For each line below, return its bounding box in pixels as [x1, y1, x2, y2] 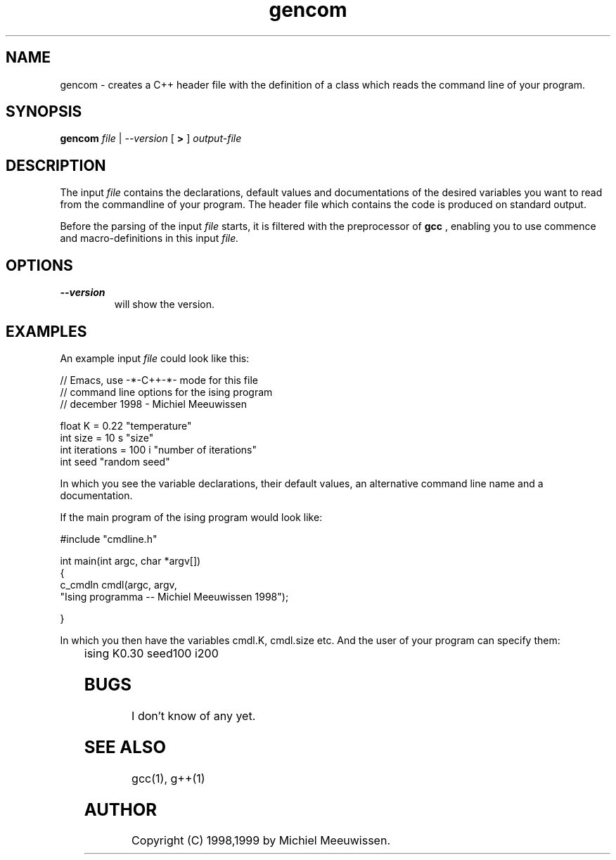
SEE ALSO [84, 736, 167, 757]
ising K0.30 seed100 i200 [84, 646, 219, 660]
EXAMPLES [6, 322, 87, 340]
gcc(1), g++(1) [131, 771, 205, 785]
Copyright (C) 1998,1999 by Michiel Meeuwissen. [131, 833, 390, 848]
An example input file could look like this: [60, 352, 250, 364]
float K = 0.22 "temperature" [60, 419, 192, 432]
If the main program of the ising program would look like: [60, 511, 323, 523]
